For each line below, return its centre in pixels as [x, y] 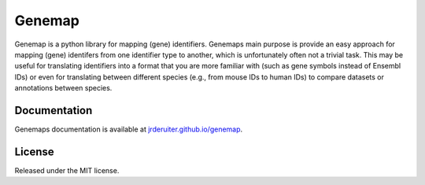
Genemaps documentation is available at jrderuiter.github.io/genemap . [129, 129]
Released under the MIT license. [67, 170]
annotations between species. [63, 88]
